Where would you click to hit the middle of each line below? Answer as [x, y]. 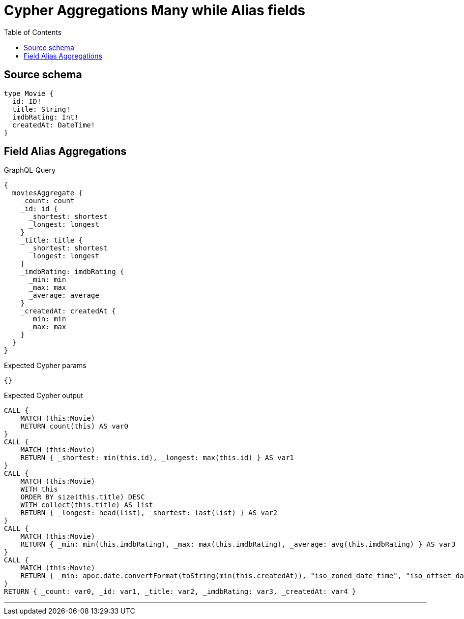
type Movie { [29, 93]
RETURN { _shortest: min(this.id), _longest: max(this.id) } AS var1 [157, 458]
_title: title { [52, 240]
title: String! [41, 109]
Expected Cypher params [45, 366]
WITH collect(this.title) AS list [87, 505]
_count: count [47, 201]
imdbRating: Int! [45, 117]
